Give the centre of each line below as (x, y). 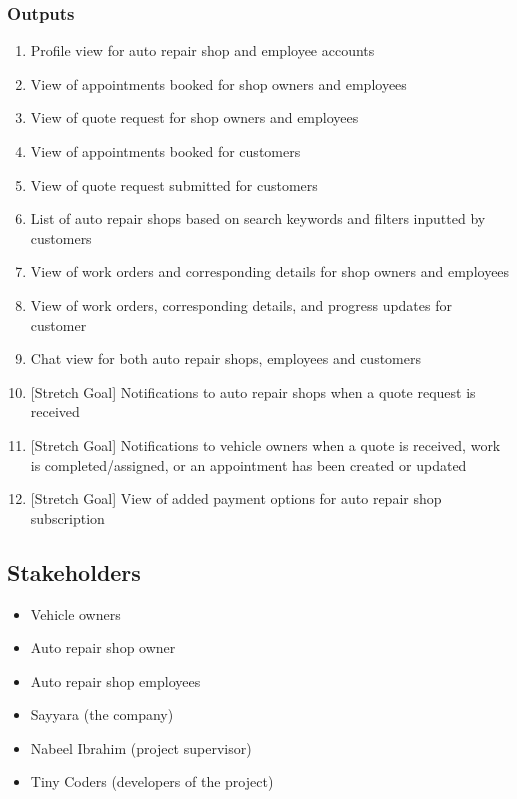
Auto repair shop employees (115, 680)
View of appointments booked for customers (165, 151)
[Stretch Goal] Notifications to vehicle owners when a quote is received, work (265, 444)
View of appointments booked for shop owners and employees (218, 83)
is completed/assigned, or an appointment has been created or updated (248, 464)
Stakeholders (74, 571)
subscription (67, 517)
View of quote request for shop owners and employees (194, 117)
